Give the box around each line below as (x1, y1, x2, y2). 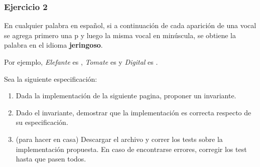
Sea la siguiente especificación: (4, 73, 97, 84)
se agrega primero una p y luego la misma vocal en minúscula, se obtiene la (4, 30, 236, 40)
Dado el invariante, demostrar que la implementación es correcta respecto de (16, 107, 251, 117)
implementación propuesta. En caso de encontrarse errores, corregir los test (16, 143, 247, 154)
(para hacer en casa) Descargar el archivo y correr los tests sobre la (16, 133, 223, 144)
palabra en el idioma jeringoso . (4, 40, 103, 50)
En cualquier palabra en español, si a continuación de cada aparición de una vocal (4, 20, 256, 31)
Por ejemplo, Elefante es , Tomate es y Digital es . (4, 57, 158, 67)
